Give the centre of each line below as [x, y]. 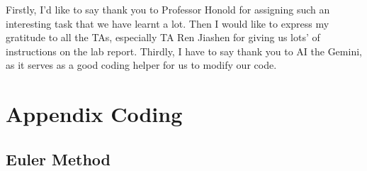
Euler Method [58, 159]
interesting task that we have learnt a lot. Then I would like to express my [168, 23]
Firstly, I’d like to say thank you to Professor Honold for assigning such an [168, 9]
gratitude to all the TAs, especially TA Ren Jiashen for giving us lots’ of [163, 37]
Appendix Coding [94, 114]
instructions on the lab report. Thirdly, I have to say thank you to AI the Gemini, [184, 51]
